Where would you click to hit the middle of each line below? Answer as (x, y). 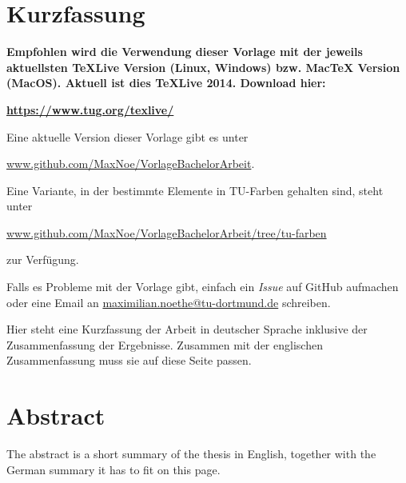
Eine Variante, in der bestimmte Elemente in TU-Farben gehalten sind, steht (195, 190)
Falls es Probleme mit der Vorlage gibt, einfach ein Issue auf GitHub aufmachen (203, 287)
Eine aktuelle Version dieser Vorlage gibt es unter (127, 136)
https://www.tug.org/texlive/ (90, 109)
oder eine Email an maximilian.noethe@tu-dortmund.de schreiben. (169, 302)
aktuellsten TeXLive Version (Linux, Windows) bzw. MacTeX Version (203, 67)
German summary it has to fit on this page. (113, 469)
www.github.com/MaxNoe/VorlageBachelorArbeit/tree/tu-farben (167, 232)
